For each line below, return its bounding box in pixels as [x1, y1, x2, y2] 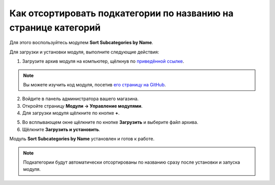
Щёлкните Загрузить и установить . [22, 126, 100, 132]
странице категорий [9, 22, 101, 33]
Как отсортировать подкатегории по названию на [9, 8, 234, 19]
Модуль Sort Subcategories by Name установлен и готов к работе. [9, 136, 155, 142]
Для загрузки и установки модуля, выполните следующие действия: [9, 49, 159, 55]
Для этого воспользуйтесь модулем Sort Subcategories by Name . [9, 40, 154, 46]
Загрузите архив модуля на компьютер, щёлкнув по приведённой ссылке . [22, 58, 184, 65]
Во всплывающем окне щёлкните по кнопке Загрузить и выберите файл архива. [22, 119, 199, 126]
